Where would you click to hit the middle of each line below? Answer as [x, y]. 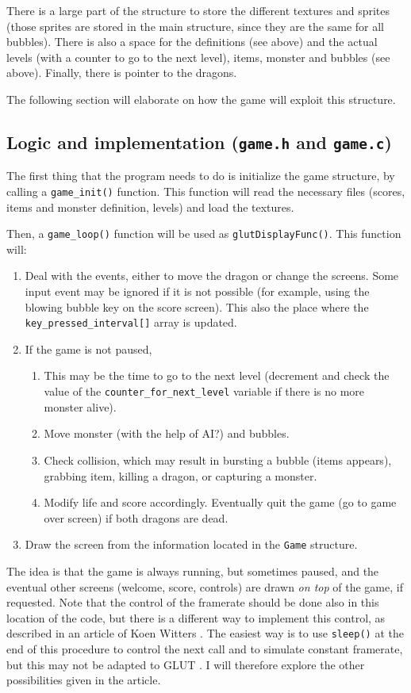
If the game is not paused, [88, 348]
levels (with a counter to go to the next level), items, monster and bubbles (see [198, 57]
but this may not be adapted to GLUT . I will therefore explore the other [186, 664]
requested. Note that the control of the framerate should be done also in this [193, 602]
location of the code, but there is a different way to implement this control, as [196, 617]
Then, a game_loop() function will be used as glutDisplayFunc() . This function [204, 234]
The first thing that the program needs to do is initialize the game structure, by [201, 176]
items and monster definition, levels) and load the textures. [150, 207]
